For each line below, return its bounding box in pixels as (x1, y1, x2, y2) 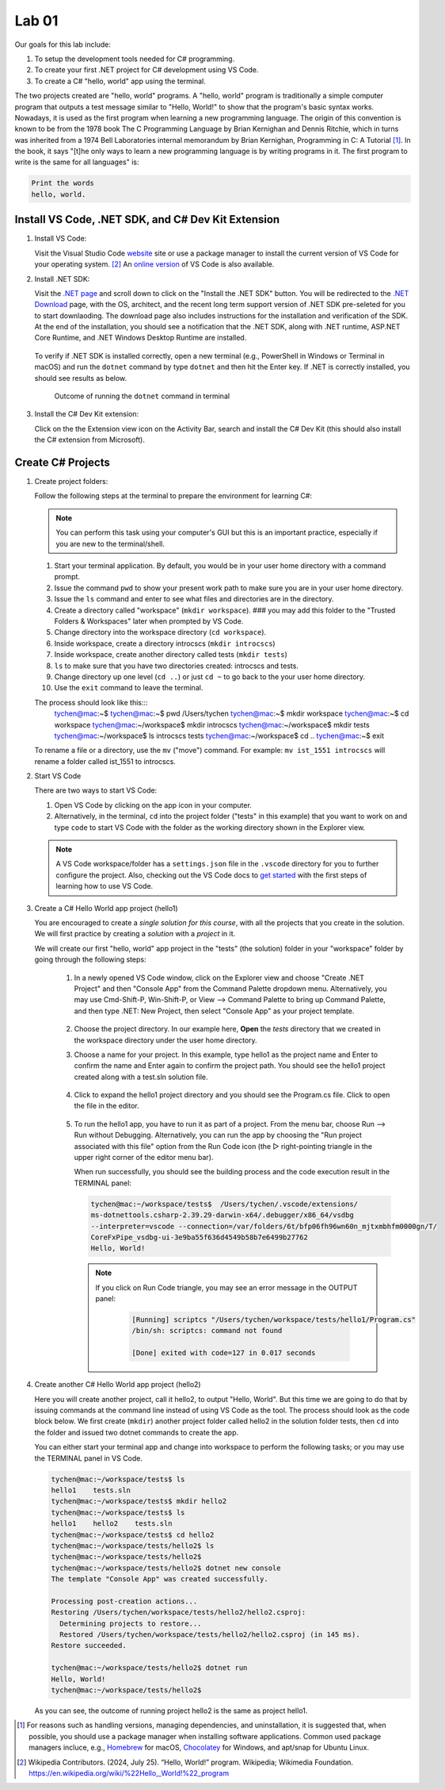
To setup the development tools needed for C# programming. (34, 54, 235, 63)
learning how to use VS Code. (55, 882, 154, 891)
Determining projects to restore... (59, 1619, 202, 1628)
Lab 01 (14, 12, 59, 29)
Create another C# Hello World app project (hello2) (34, 1380, 201, 1389)
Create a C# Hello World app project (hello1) (34, 903, 178, 912)
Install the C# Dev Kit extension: (34, 409, 139, 419)
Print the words (31, 179, 95, 188)
